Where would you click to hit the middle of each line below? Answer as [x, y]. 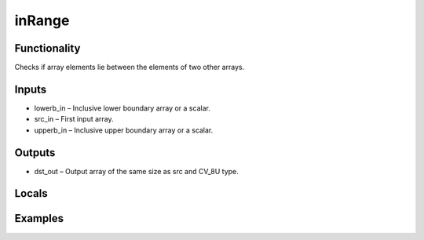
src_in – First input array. [74, 119]
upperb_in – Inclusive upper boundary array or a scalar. [124, 130]
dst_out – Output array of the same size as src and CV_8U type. [136, 171]
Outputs [35, 153]
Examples [39, 218]
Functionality [48, 48]
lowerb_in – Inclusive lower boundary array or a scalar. [122, 108]
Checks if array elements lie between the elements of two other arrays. [130, 67]
